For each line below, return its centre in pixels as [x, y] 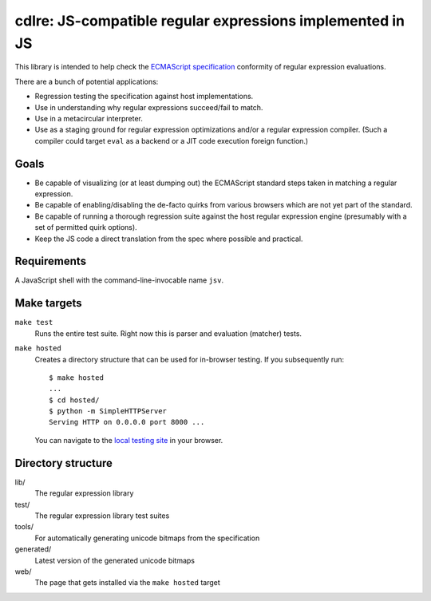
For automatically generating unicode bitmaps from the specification [147, 538]
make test [34, 322]
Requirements [51, 261]
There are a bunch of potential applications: [87, 81]
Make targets [49, 303]
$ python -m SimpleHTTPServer [108, 411]
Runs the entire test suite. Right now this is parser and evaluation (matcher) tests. [168, 333]
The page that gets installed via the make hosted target [128, 583]
